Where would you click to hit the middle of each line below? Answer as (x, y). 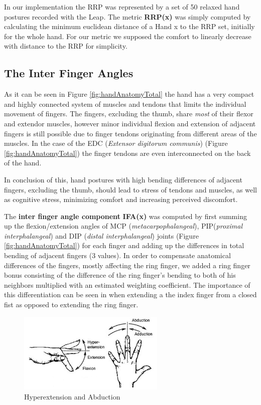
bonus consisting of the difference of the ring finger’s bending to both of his (120, 275)
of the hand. (23, 163)
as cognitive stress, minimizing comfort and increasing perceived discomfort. (121, 199)
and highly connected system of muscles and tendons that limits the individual (125, 104)
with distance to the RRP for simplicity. (66, 46)
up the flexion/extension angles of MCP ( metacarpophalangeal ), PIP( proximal (123, 226)
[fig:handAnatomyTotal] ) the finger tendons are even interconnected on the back (127, 153)
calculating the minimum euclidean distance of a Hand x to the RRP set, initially (129, 26)
